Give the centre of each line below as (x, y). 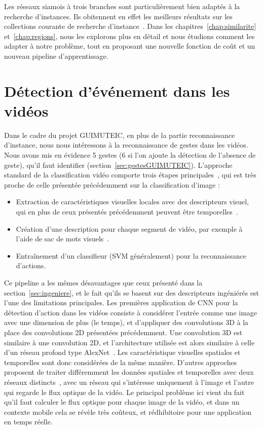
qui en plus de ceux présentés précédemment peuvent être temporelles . (127, 212)
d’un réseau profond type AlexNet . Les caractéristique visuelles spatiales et (122, 352)
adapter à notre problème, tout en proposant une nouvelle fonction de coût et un (130, 46)
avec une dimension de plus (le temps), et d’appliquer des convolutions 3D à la (126, 322)
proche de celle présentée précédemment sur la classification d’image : (112, 184)
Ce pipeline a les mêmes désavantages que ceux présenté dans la (103, 282)
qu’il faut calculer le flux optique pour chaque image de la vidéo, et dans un (122, 402)
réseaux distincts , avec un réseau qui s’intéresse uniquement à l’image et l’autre (129, 382)
